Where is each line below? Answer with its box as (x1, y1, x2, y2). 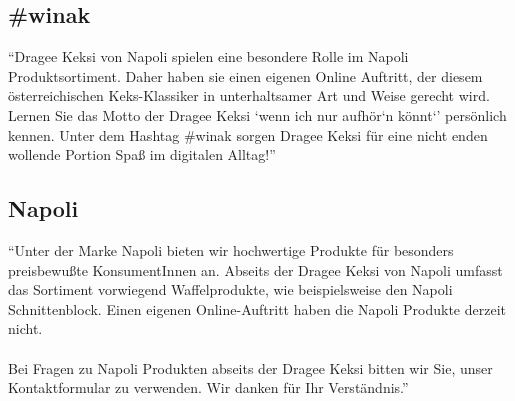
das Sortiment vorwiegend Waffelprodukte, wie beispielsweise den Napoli (8, 279, 453, 300)
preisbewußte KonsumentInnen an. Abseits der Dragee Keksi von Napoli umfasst (8, 259, 503, 280)
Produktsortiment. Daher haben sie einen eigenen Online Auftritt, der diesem (8, 65, 483, 86)
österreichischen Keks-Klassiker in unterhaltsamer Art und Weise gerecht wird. (8, 85, 490, 106)
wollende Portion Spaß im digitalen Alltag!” (8, 144, 276, 165)
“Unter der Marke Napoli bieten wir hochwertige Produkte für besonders (8, 239, 454, 260)
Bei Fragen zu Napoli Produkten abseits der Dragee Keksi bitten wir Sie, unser (8, 357, 493, 378)
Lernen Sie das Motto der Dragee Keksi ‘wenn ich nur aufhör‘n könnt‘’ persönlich (8, 104, 507, 125)
